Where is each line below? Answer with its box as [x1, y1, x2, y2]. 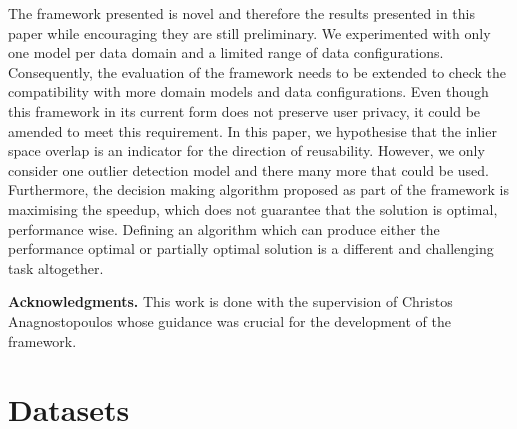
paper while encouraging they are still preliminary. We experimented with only [8, 22, 491, 43]
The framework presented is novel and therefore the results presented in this [8, 3, 475, 23]
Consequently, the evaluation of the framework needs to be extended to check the [8, 61, 506, 82]
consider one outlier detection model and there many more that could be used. [8, 159, 489, 180]
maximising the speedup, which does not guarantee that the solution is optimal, [8, 198, 498, 219]
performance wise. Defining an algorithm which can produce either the [8, 218, 440, 239]
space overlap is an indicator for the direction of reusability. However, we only [8, 140, 485, 161]
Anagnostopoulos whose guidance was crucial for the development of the [8, 310, 451, 331]
